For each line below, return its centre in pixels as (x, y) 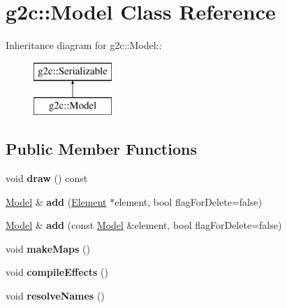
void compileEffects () (57, 272)
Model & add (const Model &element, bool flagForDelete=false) (144, 225)
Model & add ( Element (56, 201)
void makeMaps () (48, 248)
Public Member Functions (101, 149)
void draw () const (47, 178)
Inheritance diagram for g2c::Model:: (84, 45)
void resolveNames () (55, 296)
